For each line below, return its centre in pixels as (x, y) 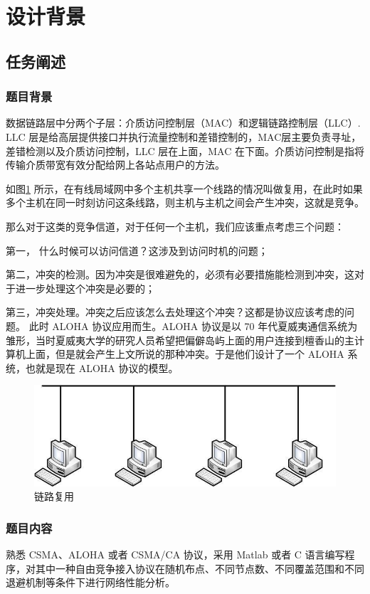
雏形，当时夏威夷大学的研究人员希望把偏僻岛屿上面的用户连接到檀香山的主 (180, 340)
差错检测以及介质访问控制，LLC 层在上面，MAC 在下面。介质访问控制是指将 (185, 150)
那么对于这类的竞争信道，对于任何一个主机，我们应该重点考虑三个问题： (175, 226)
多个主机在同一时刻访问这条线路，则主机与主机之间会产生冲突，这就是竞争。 (185, 202)
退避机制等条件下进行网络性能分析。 (90, 582)
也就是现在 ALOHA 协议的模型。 (102, 367)
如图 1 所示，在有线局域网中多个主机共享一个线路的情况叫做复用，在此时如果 (184, 188)
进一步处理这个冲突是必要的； (85, 288)
